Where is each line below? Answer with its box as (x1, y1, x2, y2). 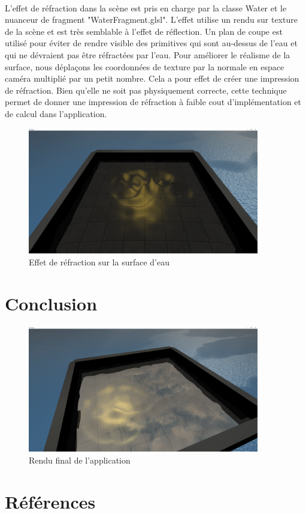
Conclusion (5, 291, 98, 315)
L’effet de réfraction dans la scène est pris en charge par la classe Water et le (5, 1, 287, 14)
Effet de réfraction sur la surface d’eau (29, 255, 170, 268)
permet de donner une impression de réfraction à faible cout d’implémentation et (5, 95, 302, 108)
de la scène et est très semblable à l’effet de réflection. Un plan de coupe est (5, 25, 283, 37)
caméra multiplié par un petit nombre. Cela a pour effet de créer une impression (5, 72, 299, 85)
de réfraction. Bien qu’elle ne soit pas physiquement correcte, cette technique (5, 83, 287, 96)
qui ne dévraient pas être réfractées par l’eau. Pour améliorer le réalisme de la (5, 48, 290, 61)
